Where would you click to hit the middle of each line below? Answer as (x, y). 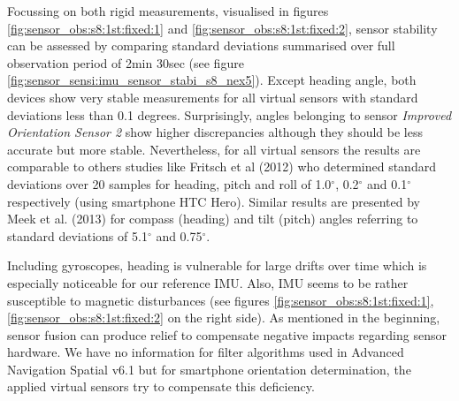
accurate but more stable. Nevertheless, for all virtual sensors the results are (214, 149)
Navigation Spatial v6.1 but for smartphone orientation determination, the (209, 369)
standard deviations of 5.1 (77, 235)
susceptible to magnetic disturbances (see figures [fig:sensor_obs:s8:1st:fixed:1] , (221, 300)
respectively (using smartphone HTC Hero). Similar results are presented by (214, 201)
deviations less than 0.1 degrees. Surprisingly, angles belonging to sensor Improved (229, 114)
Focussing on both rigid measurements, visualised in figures (168, 11)
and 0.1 (387, 183)
